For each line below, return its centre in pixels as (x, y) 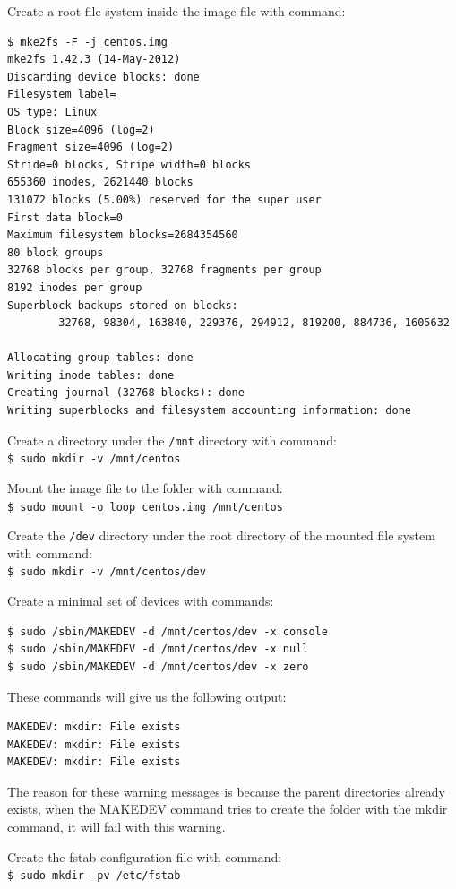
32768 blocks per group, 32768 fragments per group (164, 270)
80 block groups (56, 252)
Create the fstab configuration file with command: (145, 856)
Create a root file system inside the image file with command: (176, 11)
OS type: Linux (52, 112)
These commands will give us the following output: (147, 696)
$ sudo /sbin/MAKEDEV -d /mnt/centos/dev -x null (158, 649)
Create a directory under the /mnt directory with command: (172, 440)
